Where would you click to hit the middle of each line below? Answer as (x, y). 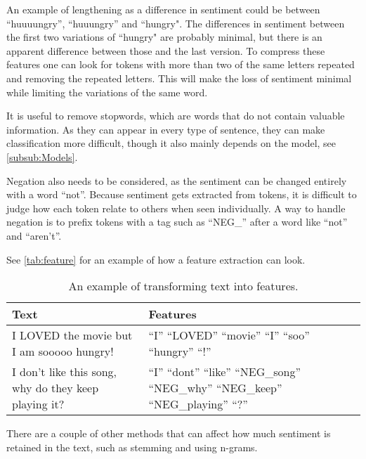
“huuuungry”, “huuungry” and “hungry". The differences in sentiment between (176, 23)
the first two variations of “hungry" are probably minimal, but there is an (164, 37)
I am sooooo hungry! (63, 351)
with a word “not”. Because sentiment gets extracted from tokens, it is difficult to (182, 194)
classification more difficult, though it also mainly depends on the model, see (171, 143)
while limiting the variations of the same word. (107, 92)
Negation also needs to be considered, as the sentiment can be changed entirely (177, 180)
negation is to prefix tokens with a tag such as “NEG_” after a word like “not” (177, 222)
